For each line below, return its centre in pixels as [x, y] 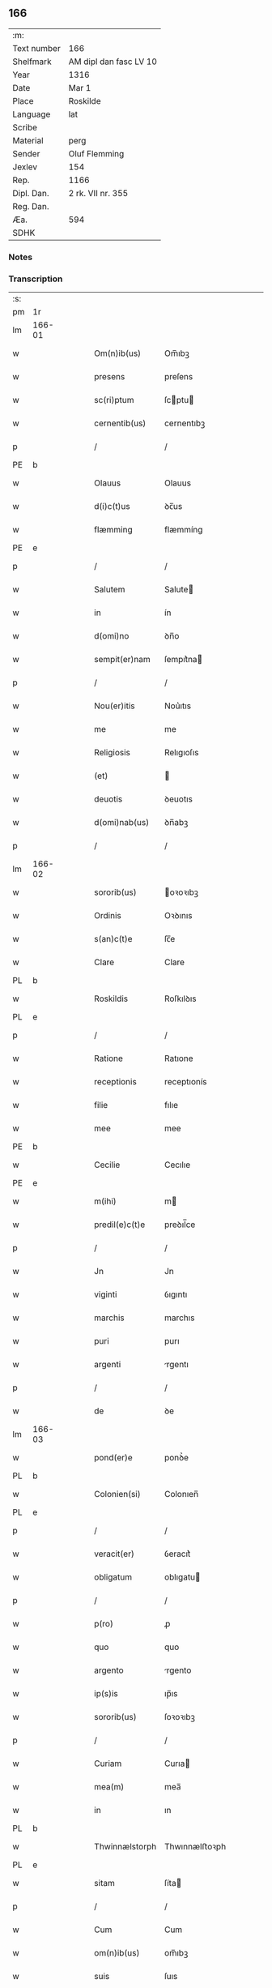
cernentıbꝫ [185, 423]
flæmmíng [184, 530]
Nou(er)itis [115, 706]
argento [109, 1670]
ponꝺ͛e [176, 1458]
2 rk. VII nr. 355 [98, 193]
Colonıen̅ [182, 1494]
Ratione [108, 1058]
